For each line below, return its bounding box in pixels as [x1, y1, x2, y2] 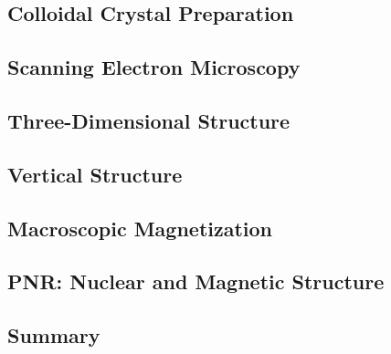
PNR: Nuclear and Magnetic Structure [7, 267, 385, 296]
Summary [7, 321, 100, 349]
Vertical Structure [7, 160, 183, 188]
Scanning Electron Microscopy [7, 53, 301, 81]
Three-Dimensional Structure [7, 106, 291, 134]
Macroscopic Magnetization [7, 213, 273, 242]
